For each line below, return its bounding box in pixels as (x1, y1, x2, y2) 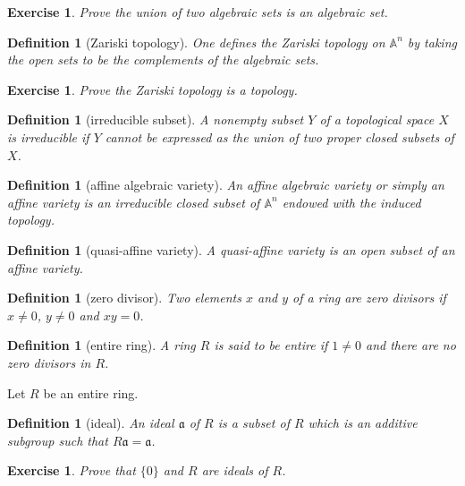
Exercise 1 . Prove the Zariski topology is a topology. (7, 80, 298, 98)
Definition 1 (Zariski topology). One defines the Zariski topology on (7, 32, 385, 51)
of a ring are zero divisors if (292, 288, 446, 307)
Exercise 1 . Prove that (7, 461, 136, 480)
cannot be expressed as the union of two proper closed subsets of (105, 127, 454, 146)
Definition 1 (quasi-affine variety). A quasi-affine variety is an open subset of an (7, 240, 455, 259)
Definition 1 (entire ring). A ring (7, 336, 196, 354)
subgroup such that (7, 431, 108, 449)
